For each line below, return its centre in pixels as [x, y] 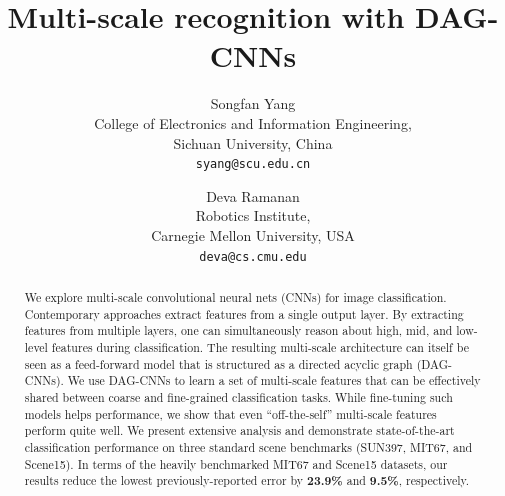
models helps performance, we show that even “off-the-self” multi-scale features [230, 413]
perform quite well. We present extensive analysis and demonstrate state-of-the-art [239, 430]
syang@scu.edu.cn [253, 164]
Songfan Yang [253, 103]
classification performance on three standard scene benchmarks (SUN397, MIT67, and [248, 446]
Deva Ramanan [253, 195]
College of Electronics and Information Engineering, [253, 122]
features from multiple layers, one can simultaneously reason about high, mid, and [238, 330]
